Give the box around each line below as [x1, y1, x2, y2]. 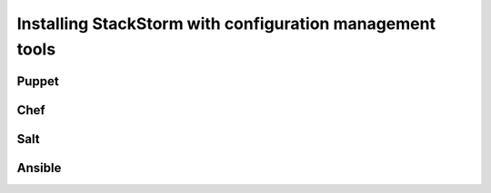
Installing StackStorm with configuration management [16, 14, 436, 34]
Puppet [16, 73, 59, 89]
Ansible [16, 159, 62, 176]
